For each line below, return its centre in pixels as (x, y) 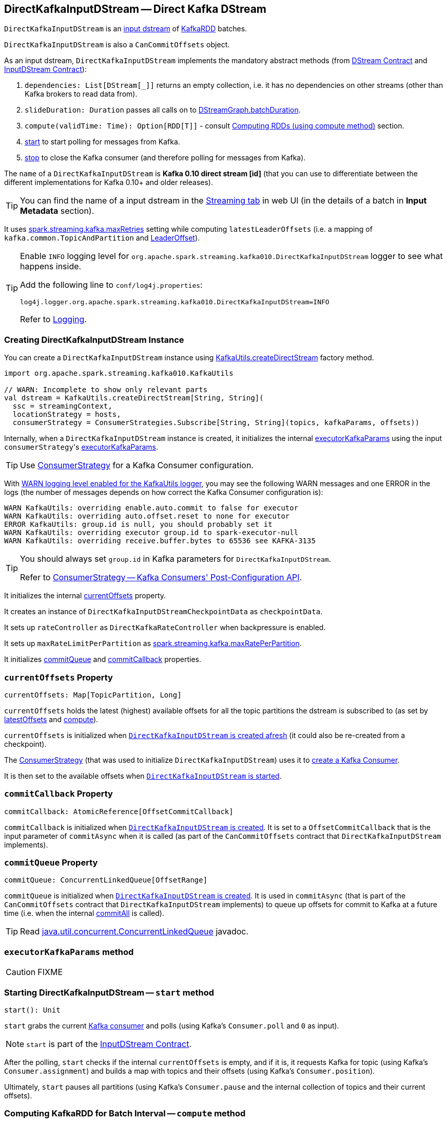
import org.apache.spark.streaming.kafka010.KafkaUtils (119, 373)
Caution (21, 972)
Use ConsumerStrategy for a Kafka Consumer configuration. (137, 465)
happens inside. (51, 267)
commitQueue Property (51, 863)
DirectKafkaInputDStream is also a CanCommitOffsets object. (117, 45)
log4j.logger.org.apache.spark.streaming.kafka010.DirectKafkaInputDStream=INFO (175, 302)
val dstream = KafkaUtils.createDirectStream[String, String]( (134, 398)
